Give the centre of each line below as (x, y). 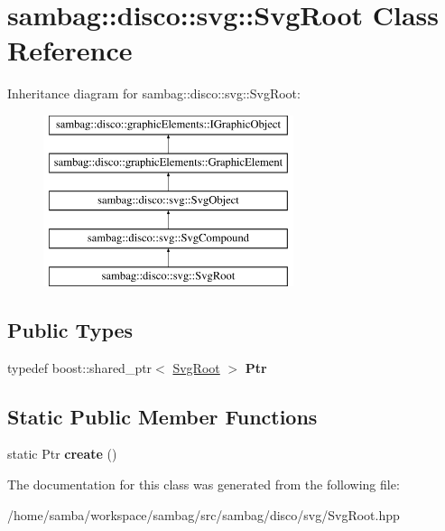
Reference (70, 50)
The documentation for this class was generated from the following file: (204, 484)
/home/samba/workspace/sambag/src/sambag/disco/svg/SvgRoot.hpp (204, 514)
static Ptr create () (62, 454)
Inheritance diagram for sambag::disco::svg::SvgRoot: (154, 93)
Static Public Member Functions (162, 416)
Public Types (70, 329)
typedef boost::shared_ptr (80, 367)
